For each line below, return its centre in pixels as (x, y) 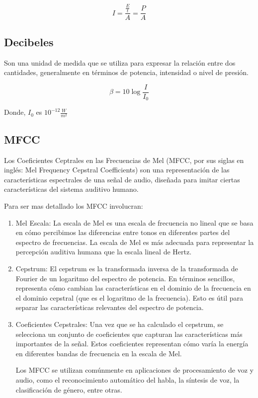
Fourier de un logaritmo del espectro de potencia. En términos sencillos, (125, 278)
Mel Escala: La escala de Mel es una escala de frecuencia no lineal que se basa (134, 222)
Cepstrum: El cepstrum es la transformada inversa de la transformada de (127, 268)
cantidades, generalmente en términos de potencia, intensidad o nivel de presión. (126, 72)
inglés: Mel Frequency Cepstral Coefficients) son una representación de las (117, 170)
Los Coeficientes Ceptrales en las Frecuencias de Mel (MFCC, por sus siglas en (124, 160)
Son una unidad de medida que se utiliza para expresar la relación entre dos (120, 62)
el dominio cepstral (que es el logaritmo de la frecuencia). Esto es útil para (129, 297)
